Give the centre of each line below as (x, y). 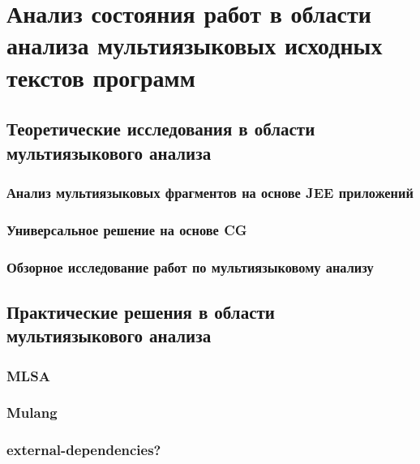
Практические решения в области (141, 311)
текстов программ (101, 77)
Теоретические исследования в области (161, 129)
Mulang (32, 412)
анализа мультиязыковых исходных (195, 45)
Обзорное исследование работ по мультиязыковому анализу (190, 266)
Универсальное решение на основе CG (127, 229)
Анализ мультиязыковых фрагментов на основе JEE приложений (210, 192)
